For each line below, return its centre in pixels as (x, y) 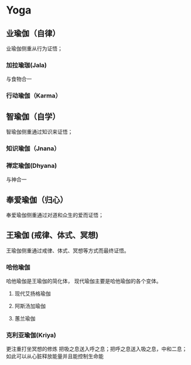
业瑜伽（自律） (33, 33)
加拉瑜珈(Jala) (26, 65)
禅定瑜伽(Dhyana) (32, 165)
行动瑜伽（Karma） (34, 96)
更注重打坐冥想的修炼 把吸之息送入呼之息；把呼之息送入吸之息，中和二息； (97, 349)
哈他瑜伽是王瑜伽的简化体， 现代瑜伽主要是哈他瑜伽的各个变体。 (84, 281)
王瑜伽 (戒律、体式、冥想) (52, 235)
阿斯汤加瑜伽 (30, 306)
